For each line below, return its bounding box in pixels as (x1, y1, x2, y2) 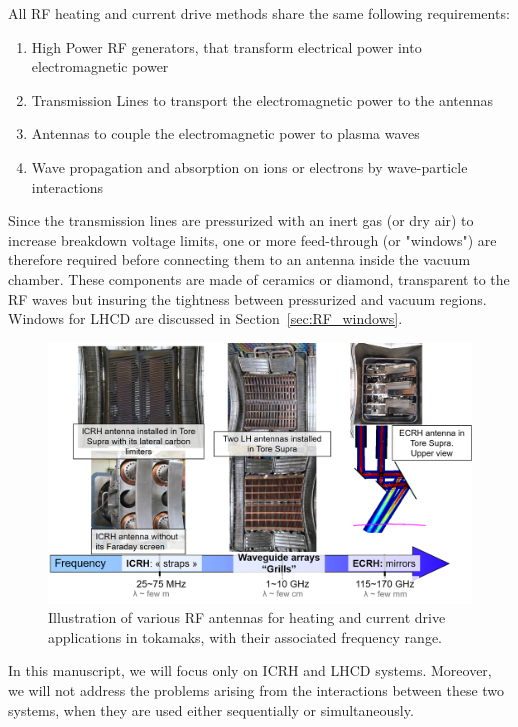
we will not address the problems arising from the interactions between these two (8, 679, 505, 700)
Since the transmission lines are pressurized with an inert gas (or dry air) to (8, 210, 474, 231)
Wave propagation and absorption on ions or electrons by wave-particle (31, 156, 468, 177)
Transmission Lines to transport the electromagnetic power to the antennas (31, 89, 494, 110)
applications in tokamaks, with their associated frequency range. (48, 626, 443, 647)
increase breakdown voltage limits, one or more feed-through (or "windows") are (8, 229, 497, 250)
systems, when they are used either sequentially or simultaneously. (8, 699, 414, 720)
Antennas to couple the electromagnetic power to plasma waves (31, 123, 420, 144)
